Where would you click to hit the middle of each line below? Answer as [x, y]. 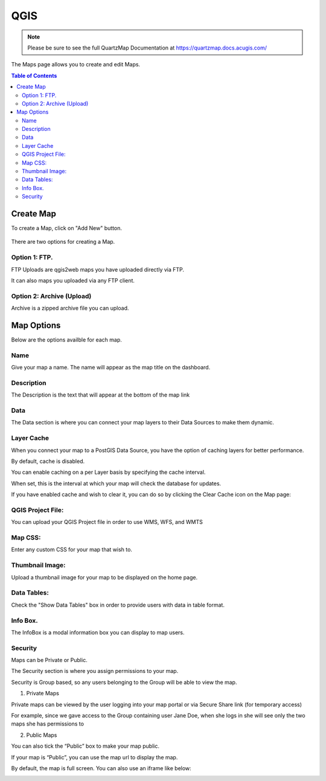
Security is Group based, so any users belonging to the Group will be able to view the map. [124, 682]
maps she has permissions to [48, 724]
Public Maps [42, 735]
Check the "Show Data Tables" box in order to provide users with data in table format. [118, 605]
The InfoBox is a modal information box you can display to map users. [98, 632]
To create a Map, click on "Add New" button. [66, 228]
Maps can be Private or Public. [49, 660]
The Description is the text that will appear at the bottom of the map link [101, 395]
